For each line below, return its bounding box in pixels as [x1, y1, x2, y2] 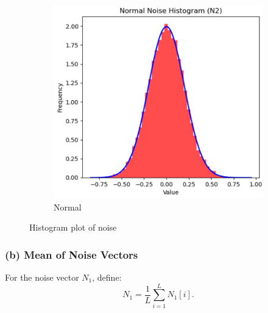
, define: [92, 270, 122, 283]
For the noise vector [5, 270, 79, 283]
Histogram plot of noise [29, 221, 117, 234]
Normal [54, 200, 82, 213]
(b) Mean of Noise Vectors [5, 246, 138, 262]
